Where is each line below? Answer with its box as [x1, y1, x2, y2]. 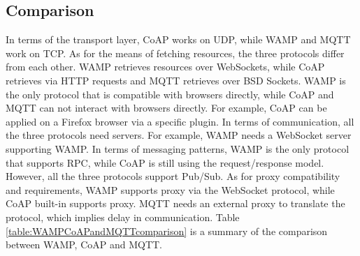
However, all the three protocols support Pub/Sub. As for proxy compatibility [6, 169, 340, 183]
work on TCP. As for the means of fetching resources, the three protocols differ [6, 45, 345, 60]
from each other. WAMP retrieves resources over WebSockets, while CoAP [6, 59, 325, 74]
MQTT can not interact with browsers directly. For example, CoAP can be [6, 100, 327, 115]
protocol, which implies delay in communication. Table [6, 209, 240, 224]
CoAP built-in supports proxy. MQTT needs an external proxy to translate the [6, 196, 345, 211]
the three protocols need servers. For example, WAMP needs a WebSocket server [6, 128, 352, 142]
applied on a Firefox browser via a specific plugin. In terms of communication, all [6, 114, 354, 128]
